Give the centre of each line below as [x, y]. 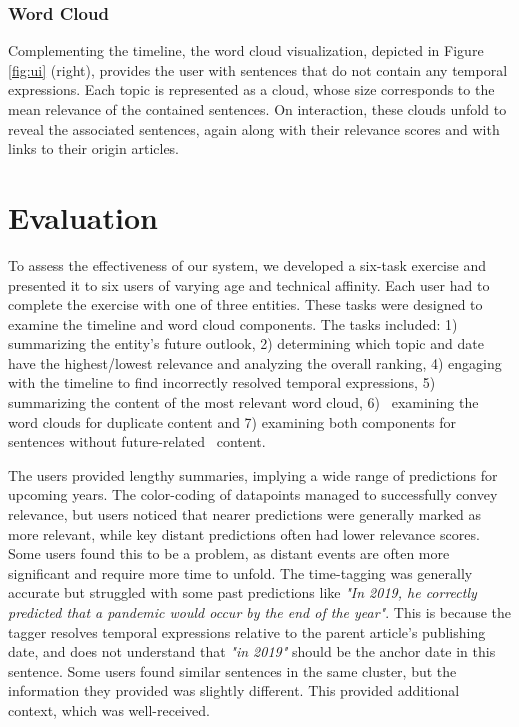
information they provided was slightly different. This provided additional [234, 690]
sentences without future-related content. [137, 441]
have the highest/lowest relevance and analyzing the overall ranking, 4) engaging [255, 362]
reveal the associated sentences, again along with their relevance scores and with [254, 128]
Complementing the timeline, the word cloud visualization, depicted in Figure [246, 50]
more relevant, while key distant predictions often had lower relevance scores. [244, 533]
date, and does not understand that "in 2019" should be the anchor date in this [252, 651]
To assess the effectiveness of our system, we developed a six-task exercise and [247, 264]
